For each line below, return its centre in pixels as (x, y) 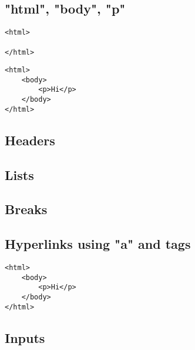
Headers (30, 140)
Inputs (25, 337)
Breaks (26, 209)
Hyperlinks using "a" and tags (98, 244)
